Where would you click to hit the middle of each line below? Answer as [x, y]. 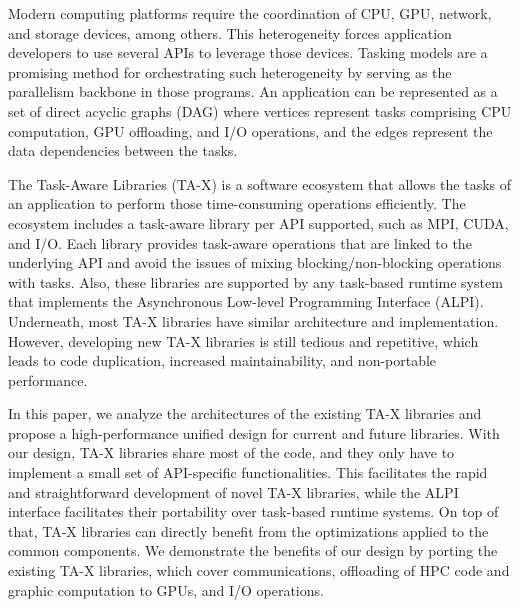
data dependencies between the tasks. [123, 150]
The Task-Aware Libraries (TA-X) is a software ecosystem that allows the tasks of [260, 183]
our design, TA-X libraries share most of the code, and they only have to [231, 452]
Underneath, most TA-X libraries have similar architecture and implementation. [253, 320]
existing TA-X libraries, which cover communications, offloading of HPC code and [259, 570]
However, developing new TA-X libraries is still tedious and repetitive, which [243, 340]
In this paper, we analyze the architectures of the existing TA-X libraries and [245, 413]
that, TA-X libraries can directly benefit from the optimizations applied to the [248, 530]
